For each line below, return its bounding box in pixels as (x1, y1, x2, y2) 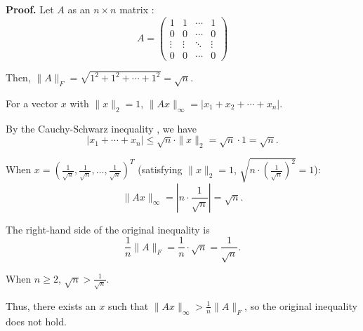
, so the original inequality (244, 298, 357, 313)
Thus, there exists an (6, 298, 96, 313)
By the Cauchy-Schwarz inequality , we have (6, 121, 197, 135)
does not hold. (6, 313, 67, 328)
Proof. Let (6, 2, 54, 16)
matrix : (119, 2, 154, 16)
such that (107, 298, 149, 313)
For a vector (6, 95, 58, 110)
